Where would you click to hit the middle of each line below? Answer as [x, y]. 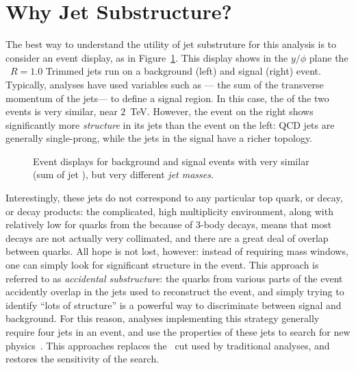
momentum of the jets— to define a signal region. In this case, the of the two [167, 98]
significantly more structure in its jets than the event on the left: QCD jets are [170, 124]
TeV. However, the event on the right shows [222, 111]
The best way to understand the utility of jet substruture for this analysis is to [171, 44]
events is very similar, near [62, 111]
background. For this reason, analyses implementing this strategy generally [163, 318]
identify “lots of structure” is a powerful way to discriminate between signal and [174, 305]
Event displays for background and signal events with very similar [171, 161]
